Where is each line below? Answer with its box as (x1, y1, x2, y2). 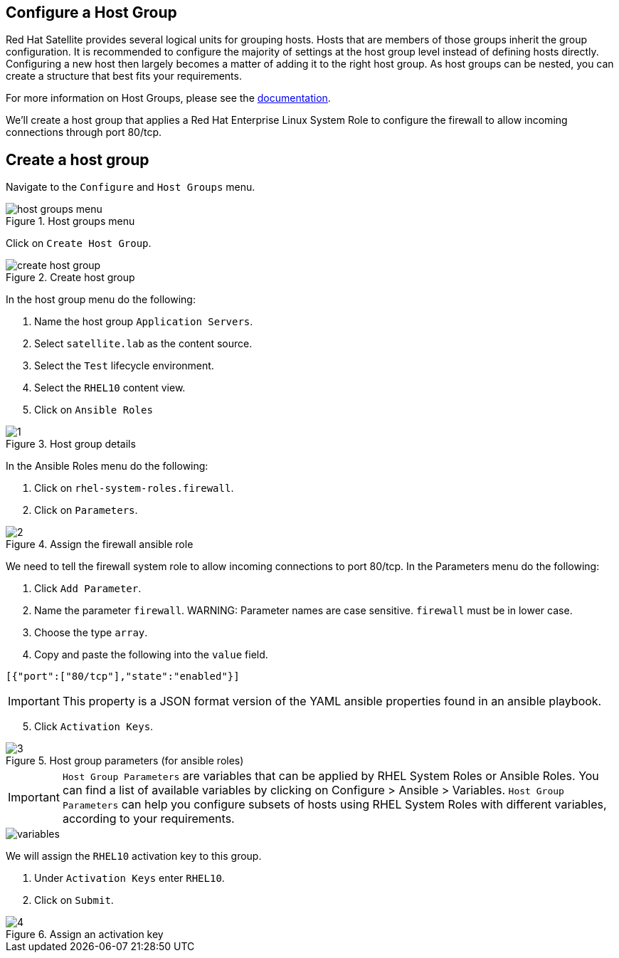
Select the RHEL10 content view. (34, 381, 186, 394)
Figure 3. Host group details (6, 438, 136, 451)
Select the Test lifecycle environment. (34, 359, 214, 372)
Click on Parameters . (34, 504, 138, 517)
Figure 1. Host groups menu (6, 215, 135, 228)
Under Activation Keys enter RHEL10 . (34, 872, 225, 885)
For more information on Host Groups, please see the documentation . (6, 92, 331, 105)
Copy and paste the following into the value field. (34, 648, 268, 661)
